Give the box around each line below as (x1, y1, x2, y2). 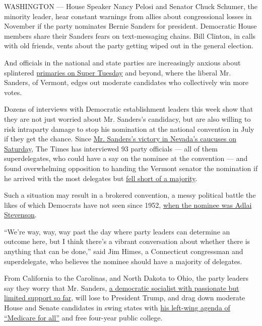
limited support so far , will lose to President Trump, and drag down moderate (4, 292, 245, 303)
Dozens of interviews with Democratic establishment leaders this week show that (4, 104, 253, 114)
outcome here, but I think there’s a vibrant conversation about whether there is (4, 236, 250, 247)
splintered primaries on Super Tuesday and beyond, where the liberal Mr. (4, 67, 231, 77)
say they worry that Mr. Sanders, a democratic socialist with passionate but (4, 282, 239, 293)
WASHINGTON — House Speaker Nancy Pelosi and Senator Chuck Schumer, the (4, 1, 258, 11)
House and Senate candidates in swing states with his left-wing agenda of (4, 302, 230, 313)
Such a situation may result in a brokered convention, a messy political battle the (4, 190, 256, 200)
